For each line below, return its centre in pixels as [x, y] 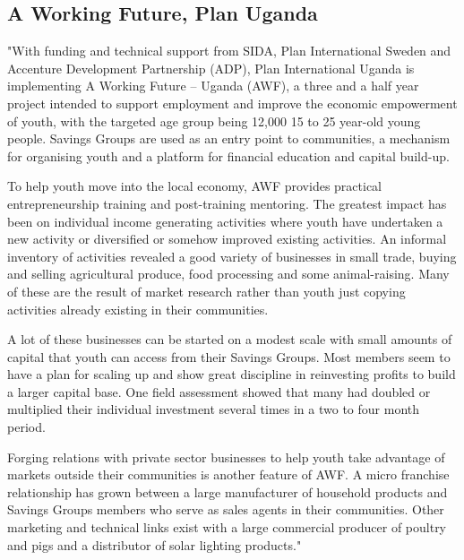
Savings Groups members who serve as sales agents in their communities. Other [226, 509]
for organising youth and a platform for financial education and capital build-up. [228, 155]
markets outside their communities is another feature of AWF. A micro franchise [228, 474]
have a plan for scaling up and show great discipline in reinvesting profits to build [232, 374]
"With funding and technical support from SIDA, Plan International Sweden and [229, 51]
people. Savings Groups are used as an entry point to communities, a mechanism [229, 138]
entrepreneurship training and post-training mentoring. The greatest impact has [227, 203]
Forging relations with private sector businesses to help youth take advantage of [226, 457]
